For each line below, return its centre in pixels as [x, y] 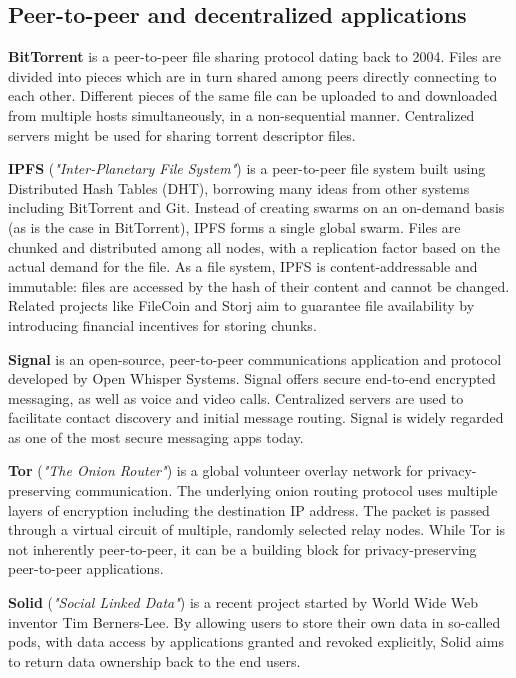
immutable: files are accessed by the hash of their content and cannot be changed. [259, 285]
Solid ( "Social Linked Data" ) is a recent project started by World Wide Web [243, 602]
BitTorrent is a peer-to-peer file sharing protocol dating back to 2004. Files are [254, 56]
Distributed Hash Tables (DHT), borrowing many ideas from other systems [239, 187]
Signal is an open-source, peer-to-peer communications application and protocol [255, 358]
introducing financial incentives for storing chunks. [162, 324]
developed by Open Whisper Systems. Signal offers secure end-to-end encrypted [252, 378]
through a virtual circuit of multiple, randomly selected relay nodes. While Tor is [257, 529]
